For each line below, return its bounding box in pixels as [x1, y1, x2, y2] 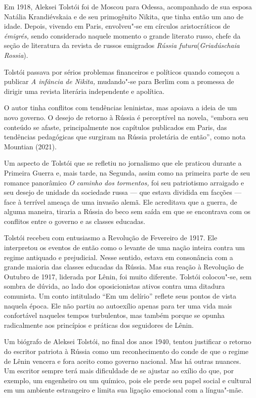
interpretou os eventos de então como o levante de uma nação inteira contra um [4, 242, 245, 253]
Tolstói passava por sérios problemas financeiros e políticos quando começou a [4, 66, 240, 77]
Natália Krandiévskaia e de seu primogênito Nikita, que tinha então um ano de [4, 11, 244, 21]
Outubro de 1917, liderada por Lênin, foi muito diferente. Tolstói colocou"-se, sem [4, 271, 252, 281]
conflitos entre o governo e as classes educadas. [4, 216, 145, 226]
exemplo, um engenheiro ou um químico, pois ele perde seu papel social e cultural [4, 375, 252, 385]
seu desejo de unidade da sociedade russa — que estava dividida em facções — [4, 187, 242, 197]
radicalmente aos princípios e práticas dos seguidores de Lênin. [4, 319, 194, 330]
